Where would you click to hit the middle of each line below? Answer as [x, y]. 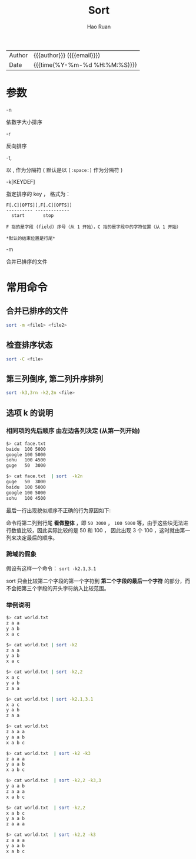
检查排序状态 [29, 345]
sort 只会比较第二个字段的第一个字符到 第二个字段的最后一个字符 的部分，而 [98, 581]
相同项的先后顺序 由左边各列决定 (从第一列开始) [73, 431]
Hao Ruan [99, 27]
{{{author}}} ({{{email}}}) [67, 55]
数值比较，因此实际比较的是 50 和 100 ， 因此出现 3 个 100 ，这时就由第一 [100, 530]
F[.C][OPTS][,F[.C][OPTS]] [39, 205]
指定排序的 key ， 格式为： [38, 194]
